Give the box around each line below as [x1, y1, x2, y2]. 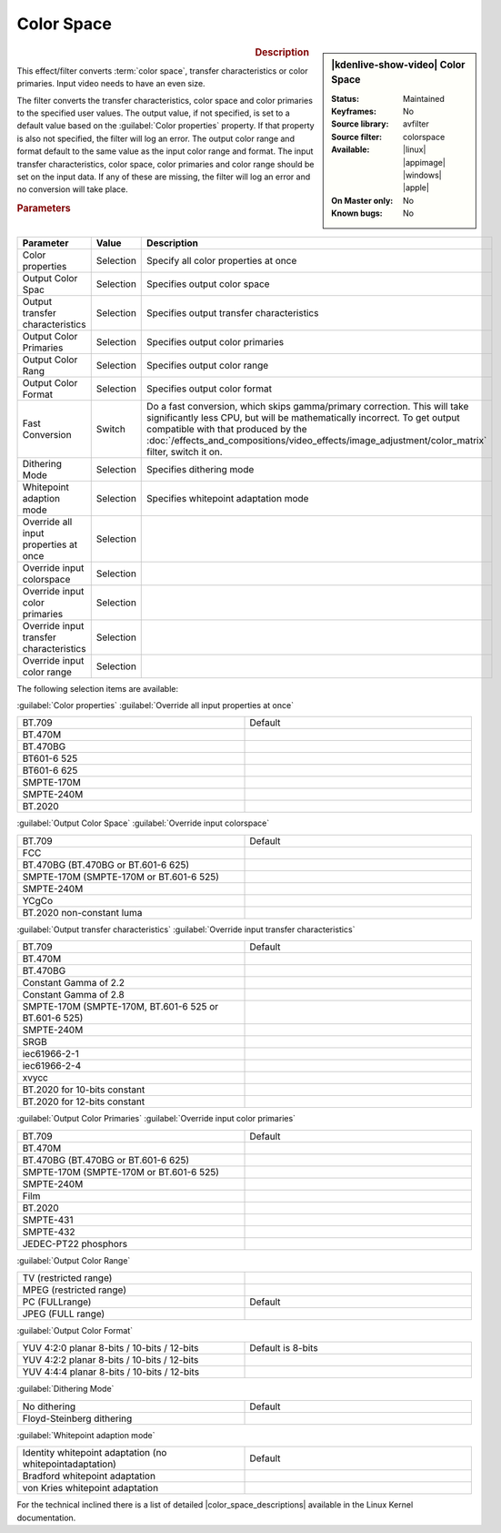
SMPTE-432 [22, 1225, 75, 1238]
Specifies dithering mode [146, 462, 255, 475]
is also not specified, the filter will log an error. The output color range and [16, 133, 296, 144]
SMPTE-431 [22, 1213, 74, 1226]
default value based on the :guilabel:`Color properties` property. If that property [16, 120, 315, 131]
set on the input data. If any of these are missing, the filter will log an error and [16, 171, 311, 182]
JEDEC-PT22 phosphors [22, 1237, 127, 1250]
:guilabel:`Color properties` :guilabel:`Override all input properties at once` [16, 699, 295, 710]
